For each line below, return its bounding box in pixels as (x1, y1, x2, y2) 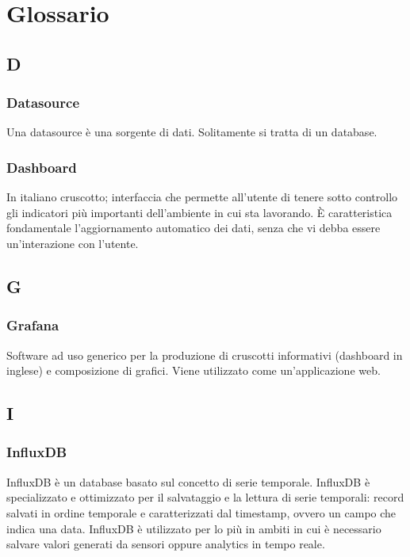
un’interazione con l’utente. (6, 235, 139, 251)
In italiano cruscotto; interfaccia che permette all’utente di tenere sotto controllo (6, 189, 398, 205)
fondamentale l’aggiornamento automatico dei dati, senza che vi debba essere (6, 219, 381, 236)
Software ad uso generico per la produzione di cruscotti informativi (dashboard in (6, 346, 403, 363)
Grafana (6, 315, 59, 335)
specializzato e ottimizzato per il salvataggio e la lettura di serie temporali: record (6, 489, 404, 505)
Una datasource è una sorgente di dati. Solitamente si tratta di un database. (6, 124, 377, 140)
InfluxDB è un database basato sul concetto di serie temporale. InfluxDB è (6, 473, 370, 490)
